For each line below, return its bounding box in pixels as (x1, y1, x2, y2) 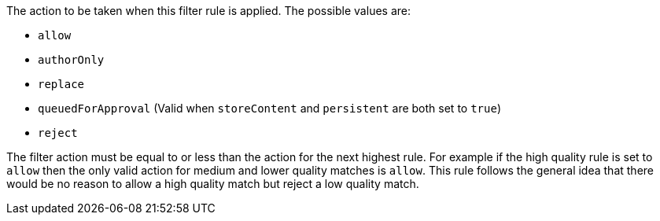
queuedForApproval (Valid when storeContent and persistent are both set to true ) (38, 101, 501, 115)
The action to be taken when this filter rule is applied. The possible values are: (6, 4, 411, 17)
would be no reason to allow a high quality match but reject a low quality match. (6, 177, 419, 190)
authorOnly (38, 53, 105, 66)
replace (38, 78, 85, 90)
